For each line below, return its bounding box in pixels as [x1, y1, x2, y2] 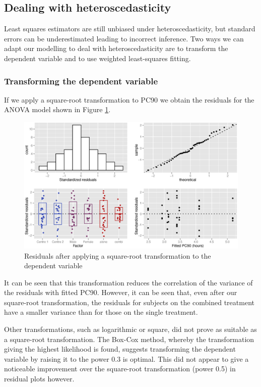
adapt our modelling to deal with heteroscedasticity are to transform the [4, 43, 228, 54]
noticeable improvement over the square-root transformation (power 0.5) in [4, 363, 236, 374]
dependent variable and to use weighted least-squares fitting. [4, 53, 191, 63]
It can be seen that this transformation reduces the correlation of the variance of [4, 277, 253, 287]
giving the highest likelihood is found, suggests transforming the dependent [4, 344, 236, 354]
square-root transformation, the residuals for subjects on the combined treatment [4, 297, 254, 307]
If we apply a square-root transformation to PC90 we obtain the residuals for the [4, 94, 254, 105]
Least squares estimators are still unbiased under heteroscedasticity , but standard [4, 23, 255, 34]
